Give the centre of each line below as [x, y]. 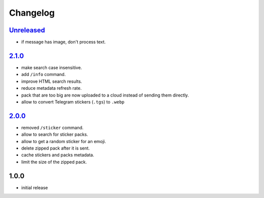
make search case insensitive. [52, 67]
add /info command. [44, 74]
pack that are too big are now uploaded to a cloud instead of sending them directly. [105, 95]
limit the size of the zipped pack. [54, 162]
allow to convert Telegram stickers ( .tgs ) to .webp [73, 102]
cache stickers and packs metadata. [58, 155]
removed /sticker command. [52, 127]
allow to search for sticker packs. [55, 134]
